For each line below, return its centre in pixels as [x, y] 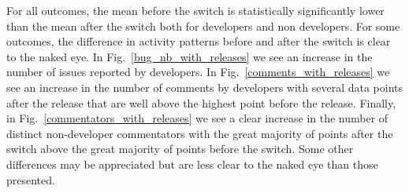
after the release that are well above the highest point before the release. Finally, [201, 102]
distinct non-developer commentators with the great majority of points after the [200, 133]
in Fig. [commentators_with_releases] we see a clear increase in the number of [197, 118]
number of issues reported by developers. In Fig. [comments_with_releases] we [198, 72]
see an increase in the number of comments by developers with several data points [205, 87]
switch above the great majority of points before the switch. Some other [180, 149]
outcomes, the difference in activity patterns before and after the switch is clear [199, 41]
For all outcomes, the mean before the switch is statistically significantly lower [195, 10]
